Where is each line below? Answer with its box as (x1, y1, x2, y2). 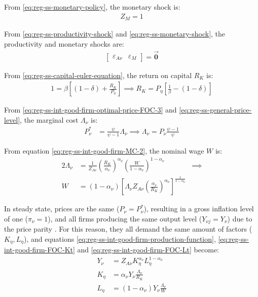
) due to (227, 213, 252, 224)
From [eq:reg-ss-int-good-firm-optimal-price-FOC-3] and (4, 104, 177, 115)
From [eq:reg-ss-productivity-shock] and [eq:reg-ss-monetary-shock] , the (4, 28, 226, 39)
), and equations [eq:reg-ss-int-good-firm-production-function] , (23, 233, 216, 244)
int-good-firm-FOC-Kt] (4, 244, 75, 255)
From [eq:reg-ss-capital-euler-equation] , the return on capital (4, 69, 192, 80)
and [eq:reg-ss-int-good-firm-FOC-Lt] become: (77, 244, 219, 255)
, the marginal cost (20, 114, 79, 125)
